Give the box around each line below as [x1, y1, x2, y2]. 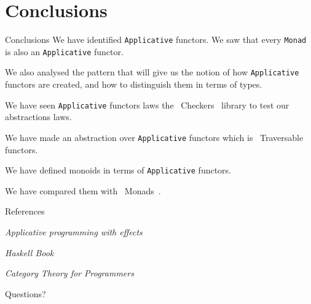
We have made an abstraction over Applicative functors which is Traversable [5, 131, 304, 143]
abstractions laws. [5, 110, 72, 123]
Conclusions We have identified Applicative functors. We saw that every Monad [5, 33, 307, 46]
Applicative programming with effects [5, 226, 143, 238]
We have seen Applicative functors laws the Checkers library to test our [5, 98, 289, 111]
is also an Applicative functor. [5, 45, 124, 58]
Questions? [5, 287, 46, 300]
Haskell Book [5, 246, 54, 259]
